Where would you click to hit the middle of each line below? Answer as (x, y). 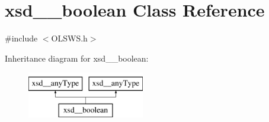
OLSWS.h (69, 38)
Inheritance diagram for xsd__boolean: (77, 58)
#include (21, 38)
